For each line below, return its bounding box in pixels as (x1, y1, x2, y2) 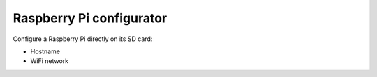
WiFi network (30, 57, 69, 65)
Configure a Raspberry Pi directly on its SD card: (13, 35, 153, 43)
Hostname (30, 47, 61, 55)
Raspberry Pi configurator (13, 10, 168, 26)
